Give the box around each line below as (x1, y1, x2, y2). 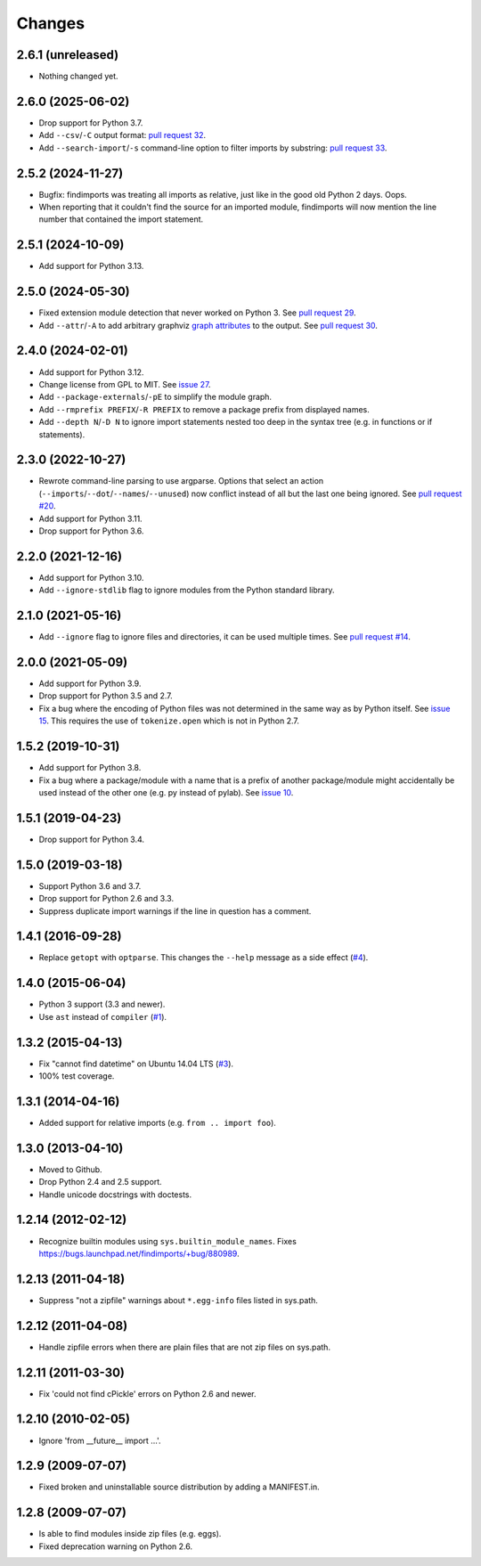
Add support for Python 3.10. (38, 572, 144, 583)
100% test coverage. (38, 1071, 115, 1081)
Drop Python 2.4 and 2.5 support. (38, 1177, 162, 1187)
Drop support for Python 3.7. (38, 117, 143, 128)
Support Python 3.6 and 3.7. (38, 880, 142, 891)
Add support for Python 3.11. (38, 513, 143, 524)
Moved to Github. (38, 1163, 102, 1175)
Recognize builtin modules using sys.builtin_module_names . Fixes (38, 1236, 298, 1246)
